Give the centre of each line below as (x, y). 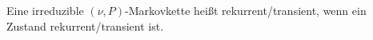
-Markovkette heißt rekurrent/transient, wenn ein (246, 10)
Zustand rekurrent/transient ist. (85, 25)
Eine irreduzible (45, 10)
